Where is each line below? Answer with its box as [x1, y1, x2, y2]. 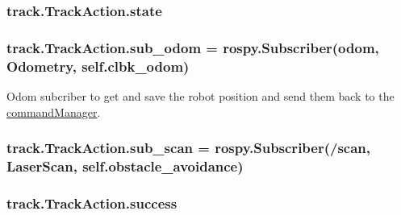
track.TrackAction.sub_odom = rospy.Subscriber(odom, [6, 37, 379, 57]
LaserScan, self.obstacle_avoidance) [6, 156, 244, 176]
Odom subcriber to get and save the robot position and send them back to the [6, 87, 395, 104]
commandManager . [6, 103, 101, 120]
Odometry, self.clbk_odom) [6, 56, 190, 76]
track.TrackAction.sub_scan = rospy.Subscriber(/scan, [6, 138, 371, 158]
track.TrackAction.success [6, 192, 178, 213]
